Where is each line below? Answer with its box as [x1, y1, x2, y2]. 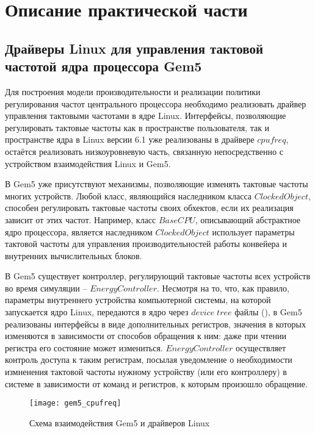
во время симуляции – [5, 281, 87, 294]
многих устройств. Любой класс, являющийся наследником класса [5, 189, 252, 202]
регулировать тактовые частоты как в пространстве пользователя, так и [5, 121, 270, 134]
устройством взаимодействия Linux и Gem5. [5, 157, 171, 170]
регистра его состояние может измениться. [5, 341, 163, 354]
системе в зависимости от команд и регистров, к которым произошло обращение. [5, 377, 308, 390]
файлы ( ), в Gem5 [234, 306, 302, 318]
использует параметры [212, 225, 295, 238]
